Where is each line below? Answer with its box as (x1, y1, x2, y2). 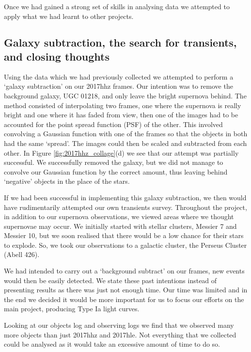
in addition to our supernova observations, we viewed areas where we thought (4, 211, 234, 222)
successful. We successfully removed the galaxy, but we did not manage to (4, 157, 223, 167)
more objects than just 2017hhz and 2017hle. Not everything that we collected (4, 329, 236, 339)
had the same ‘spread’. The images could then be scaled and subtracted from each (4, 138, 247, 148)
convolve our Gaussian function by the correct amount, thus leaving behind (4, 166, 228, 176)
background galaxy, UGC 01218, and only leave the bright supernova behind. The (4, 90, 247, 100)
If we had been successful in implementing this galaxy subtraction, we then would (4, 192, 247, 202)
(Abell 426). (4, 249, 40, 259)
